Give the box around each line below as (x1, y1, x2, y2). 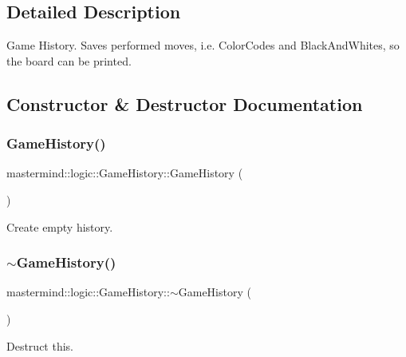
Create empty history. (6, 218, 113, 235)
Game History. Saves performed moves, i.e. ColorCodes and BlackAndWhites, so (6, 37, 400, 54)
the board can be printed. (6, 52, 132, 69)
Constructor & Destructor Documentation (6, 91, 363, 116)
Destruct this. (6, 337, 73, 354)
